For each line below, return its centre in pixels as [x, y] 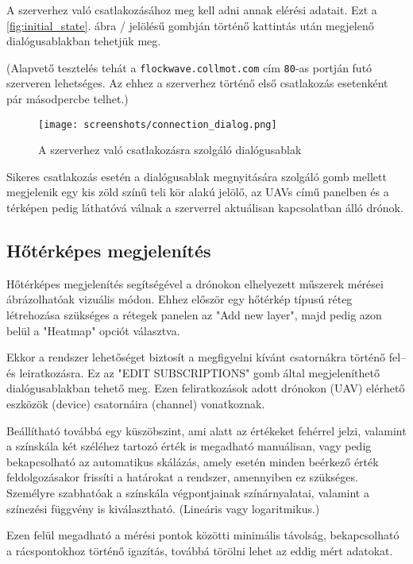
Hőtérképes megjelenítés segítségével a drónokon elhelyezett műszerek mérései [195, 283]
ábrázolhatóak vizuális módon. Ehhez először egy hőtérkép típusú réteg [179, 299]
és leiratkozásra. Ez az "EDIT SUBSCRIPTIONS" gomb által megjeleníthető [193, 372]
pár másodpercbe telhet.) [68, 99]
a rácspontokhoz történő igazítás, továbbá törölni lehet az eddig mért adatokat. [200, 550]
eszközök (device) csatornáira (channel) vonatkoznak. [136, 404]
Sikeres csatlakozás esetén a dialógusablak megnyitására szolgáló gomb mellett [197, 176]
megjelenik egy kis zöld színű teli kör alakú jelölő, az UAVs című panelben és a [198, 192]
